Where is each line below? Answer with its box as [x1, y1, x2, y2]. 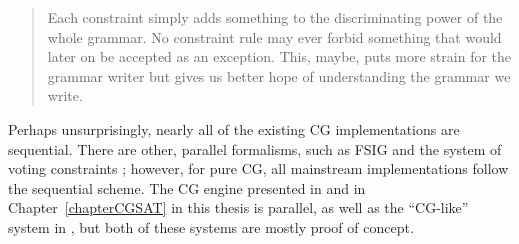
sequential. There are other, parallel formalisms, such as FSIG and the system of [8, 138, 502, 159]
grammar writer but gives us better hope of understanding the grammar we [47, 65, 511, 86]
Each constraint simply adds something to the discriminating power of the [47, 7, 503, 27]
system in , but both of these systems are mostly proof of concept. [8, 216, 414, 237]
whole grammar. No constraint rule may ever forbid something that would [47, 26, 502, 47]
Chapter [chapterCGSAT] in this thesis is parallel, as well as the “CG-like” [8, 197, 469, 218]
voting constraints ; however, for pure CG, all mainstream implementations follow [8, 158, 509, 179]
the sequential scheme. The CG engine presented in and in [8, 177, 366, 198]
